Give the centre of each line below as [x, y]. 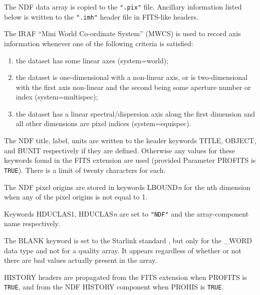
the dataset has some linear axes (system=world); [92, 60]
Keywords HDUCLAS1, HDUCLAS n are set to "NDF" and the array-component [126, 213]
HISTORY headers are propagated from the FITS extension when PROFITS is [125, 277]
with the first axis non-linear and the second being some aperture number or [133, 87]
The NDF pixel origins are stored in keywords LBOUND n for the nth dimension [127, 187]
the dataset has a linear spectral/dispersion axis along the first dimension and [135, 113]
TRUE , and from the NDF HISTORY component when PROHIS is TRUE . [114, 287]
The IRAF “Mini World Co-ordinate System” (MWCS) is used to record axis [122, 33]
